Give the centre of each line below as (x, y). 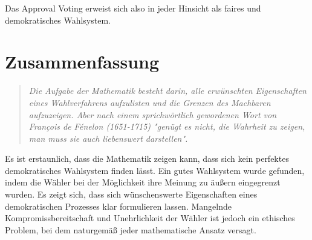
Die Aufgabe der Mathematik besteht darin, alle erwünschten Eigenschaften (167, 91)
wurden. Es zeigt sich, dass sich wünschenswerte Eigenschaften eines (131, 194)
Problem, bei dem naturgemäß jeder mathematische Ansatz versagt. (131, 229)
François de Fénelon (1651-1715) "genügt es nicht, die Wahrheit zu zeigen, (167, 126)
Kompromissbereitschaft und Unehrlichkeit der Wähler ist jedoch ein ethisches (150, 218)
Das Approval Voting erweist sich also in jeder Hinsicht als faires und (133, 8)
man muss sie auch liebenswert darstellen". (108, 138)
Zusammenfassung (82, 62)
